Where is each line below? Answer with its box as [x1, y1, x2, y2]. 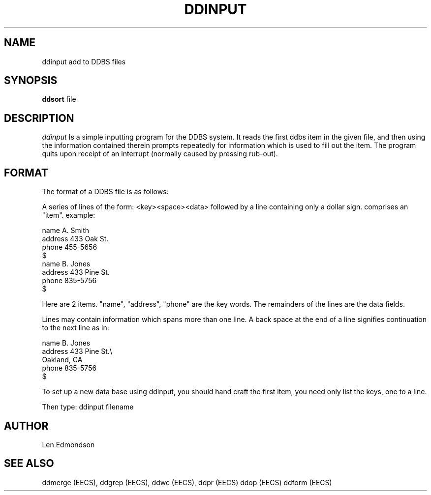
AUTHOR [4, 419, 49, 432]
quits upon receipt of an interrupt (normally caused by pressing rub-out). [42, 149, 278, 158]
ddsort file [42, 95, 76, 104]
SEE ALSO [4, 457, 54, 470]
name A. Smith [42, 226, 90, 235]
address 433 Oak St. [42, 234, 109, 243]
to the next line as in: [42, 323, 109, 332]
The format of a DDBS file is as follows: [42, 187, 169, 196]
